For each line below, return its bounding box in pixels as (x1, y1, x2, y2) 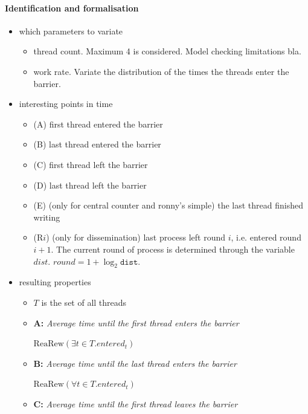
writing (33, 210, 60, 223)
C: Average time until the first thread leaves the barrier (33, 397, 238, 410)
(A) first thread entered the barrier (33, 117, 163, 130)
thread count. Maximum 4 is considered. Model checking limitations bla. (33, 45, 301, 57)
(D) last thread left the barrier (33, 178, 147, 191)
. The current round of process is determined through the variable (51, 242, 295, 255)
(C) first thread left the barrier (33, 158, 148, 170)
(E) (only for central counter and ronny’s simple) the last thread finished (33, 199, 303, 212)
